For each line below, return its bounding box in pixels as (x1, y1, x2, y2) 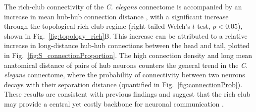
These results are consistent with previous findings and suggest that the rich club (4, 89, 251, 99)
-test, (195, 21, 210, 31)
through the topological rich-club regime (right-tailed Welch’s (4, 21, 190, 31)
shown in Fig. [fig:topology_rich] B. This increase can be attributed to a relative (4, 30, 248, 41)
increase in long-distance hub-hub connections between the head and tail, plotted (4, 40, 250, 51)
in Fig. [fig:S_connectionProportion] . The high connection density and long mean (4, 50, 253, 60)
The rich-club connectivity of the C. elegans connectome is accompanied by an (4, 1, 242, 11)
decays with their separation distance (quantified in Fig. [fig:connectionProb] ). (4, 79, 243, 89)
